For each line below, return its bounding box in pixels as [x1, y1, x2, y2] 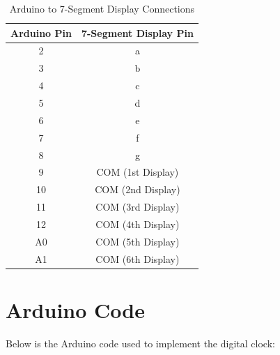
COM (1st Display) [96, 165, 179, 179]
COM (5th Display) [95, 234, 180, 248]
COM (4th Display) [95, 216, 180, 231]
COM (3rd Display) [95, 199, 180, 214]
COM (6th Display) [95, 251, 180, 266]
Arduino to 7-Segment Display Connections [9, 1, 195, 15]
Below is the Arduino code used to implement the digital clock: [6, 335, 275, 350]
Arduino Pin [10, 25, 72, 40]
